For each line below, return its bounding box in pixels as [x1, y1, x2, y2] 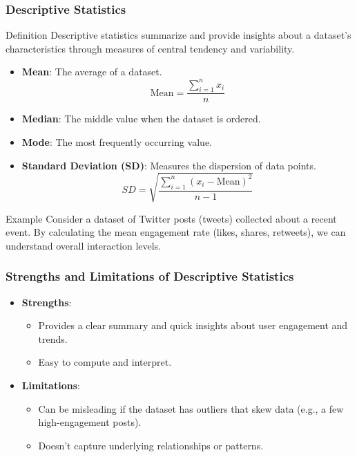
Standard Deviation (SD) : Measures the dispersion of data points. [21, 158, 316, 172]
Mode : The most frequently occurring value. [21, 134, 213, 149]
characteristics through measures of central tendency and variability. [6, 41, 295, 55]
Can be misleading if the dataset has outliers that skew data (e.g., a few [38, 401, 344, 416]
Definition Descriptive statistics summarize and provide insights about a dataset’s [6, 28, 351, 42]
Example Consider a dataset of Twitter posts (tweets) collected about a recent [6, 211, 337, 225]
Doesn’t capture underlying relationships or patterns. [38, 438, 264, 452]
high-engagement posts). [38, 415, 142, 429]
